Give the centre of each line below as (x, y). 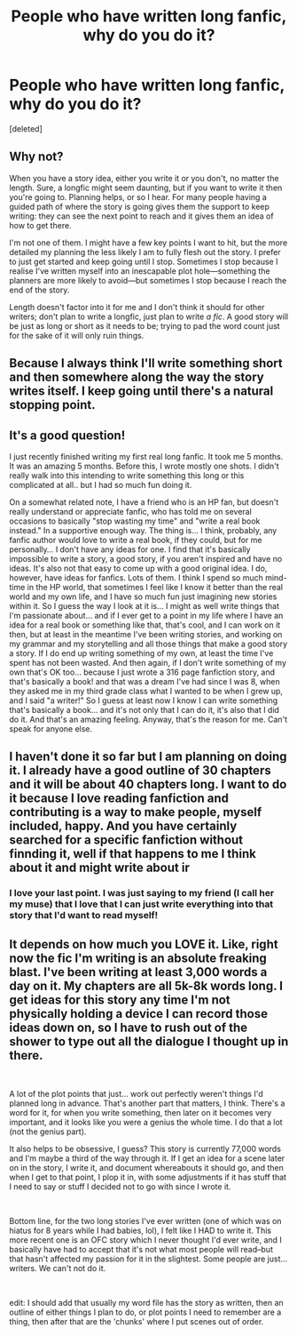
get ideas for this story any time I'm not (120, 1000)
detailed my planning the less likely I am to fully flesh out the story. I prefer (145, 252)
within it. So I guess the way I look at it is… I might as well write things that (145, 605)
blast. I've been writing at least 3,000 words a (138, 972)
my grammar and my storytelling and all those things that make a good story (148, 644)
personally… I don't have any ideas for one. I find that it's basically (130, 549)
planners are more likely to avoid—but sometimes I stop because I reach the (148, 280)
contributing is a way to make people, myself (136, 812)
